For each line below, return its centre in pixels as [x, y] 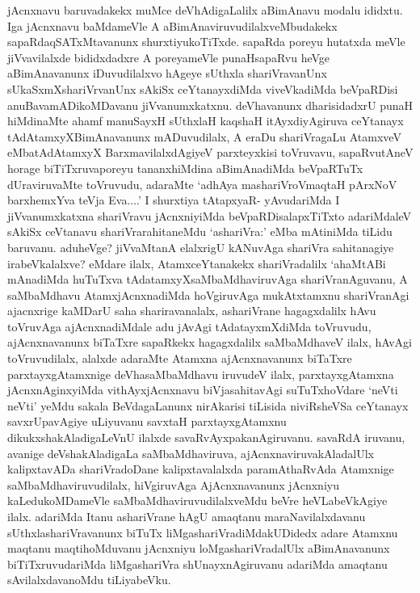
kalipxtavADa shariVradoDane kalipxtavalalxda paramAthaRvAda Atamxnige [201, 469]
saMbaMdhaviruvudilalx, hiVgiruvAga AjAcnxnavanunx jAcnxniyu [173, 484]
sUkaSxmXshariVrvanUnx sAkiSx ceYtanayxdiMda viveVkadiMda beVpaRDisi [203, 88]
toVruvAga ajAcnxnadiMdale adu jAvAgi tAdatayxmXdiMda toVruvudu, [189, 326]
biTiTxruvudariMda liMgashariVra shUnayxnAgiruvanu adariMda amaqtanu [197, 564]
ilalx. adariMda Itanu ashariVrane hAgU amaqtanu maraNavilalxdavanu [187, 516]
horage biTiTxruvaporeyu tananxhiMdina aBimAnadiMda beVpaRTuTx [185, 168]
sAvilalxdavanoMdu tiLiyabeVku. [89, 580]
